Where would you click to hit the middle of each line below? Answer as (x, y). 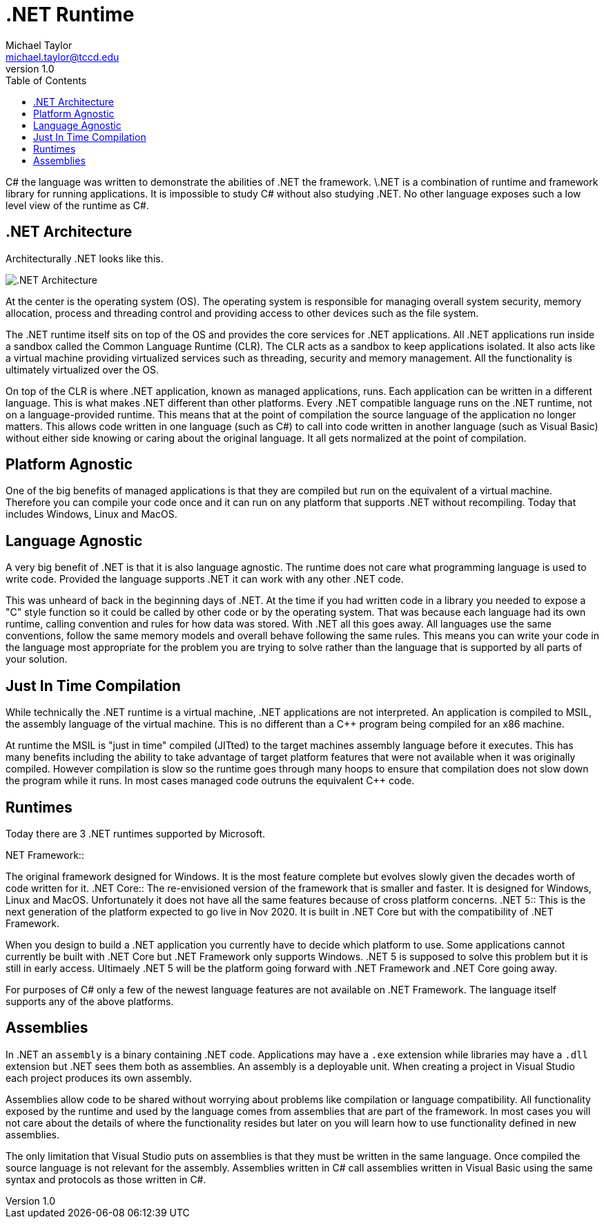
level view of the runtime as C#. (77, 205)
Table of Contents (46, 80)
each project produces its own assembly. (99, 1078)
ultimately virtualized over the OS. (82, 369)
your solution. (37, 659)
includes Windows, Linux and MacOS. (91, 514)
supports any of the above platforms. (90, 1001)
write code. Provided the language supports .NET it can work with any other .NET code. (205, 579)
